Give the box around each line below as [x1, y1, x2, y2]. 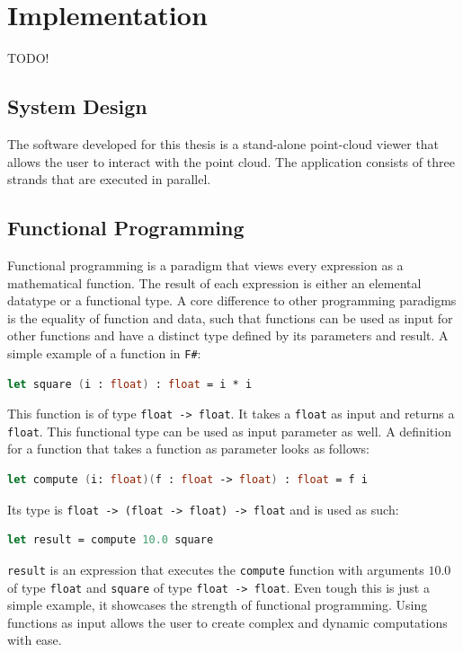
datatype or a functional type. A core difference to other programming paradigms [7, 291, 457, 310]
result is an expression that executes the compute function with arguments [7, 559, 424, 578]
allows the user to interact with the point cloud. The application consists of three [7, 152, 455, 171]
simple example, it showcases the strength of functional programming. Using [7, 595, 428, 614]
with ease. [7, 630, 62, 649]
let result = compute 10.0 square [7, 533, 214, 547]
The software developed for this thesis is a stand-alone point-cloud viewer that [7, 134, 440, 153]
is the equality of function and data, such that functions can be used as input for [7, 308, 453, 327]
